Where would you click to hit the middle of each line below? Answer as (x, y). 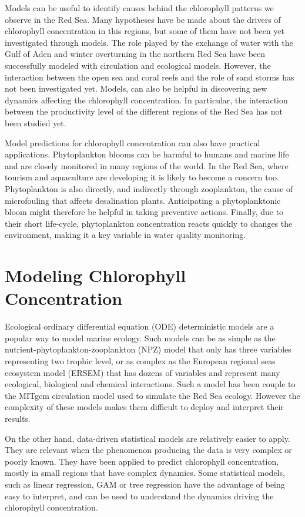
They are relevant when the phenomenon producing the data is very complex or (148, 450)
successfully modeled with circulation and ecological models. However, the (138, 65)
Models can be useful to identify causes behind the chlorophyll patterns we (139, 8)
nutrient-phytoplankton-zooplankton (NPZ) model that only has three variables (148, 349)
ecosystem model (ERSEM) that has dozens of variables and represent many (143, 372)
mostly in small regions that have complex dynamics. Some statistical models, (145, 473)
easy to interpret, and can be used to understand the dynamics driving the (139, 496)
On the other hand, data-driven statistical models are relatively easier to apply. (148, 438)
